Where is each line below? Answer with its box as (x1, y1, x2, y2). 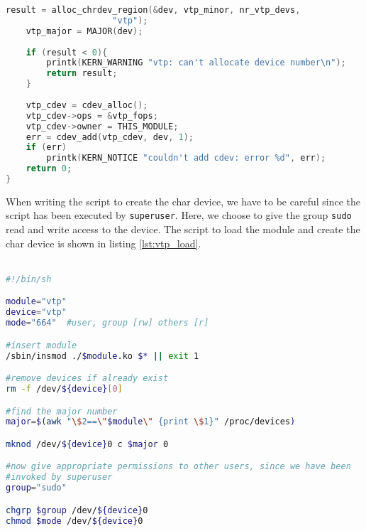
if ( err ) (26, 142, 67, 153)
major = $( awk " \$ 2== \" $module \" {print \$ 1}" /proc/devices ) (6, 417, 296, 427)
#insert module (6, 340, 77, 350)
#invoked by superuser (6, 472, 113, 483)
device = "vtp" (6, 307, 67, 318)
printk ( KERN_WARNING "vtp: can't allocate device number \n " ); (46, 58, 346, 68)
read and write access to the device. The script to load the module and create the (6, 222, 360, 237)
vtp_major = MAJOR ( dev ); (26, 26, 143, 36)
